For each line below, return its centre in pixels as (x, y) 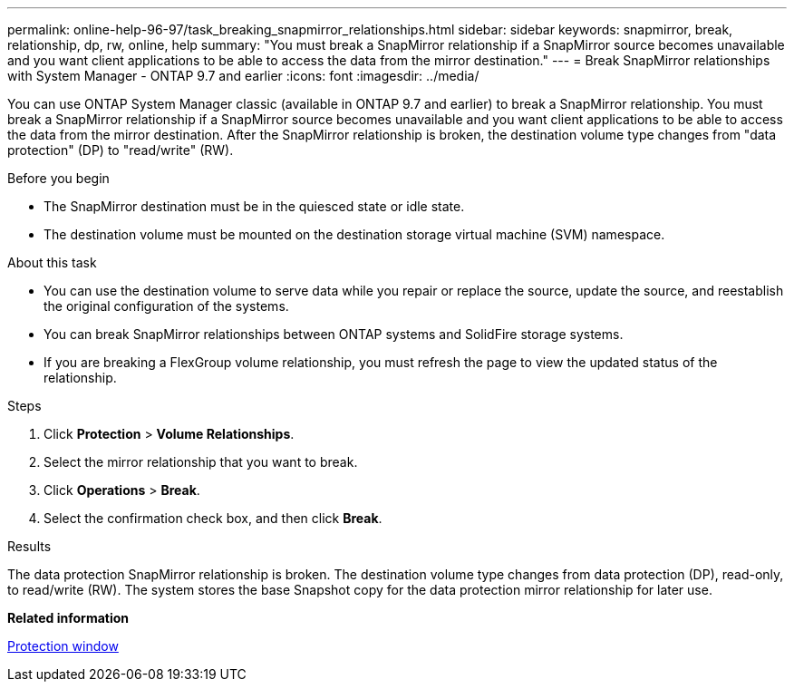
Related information (68, 618)
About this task (52, 262)
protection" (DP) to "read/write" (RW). (121, 150)
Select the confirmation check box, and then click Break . (213, 518)
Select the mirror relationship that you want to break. (201, 462)
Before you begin (58, 178)
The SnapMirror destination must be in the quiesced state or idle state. (254, 206)
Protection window (63, 646)
